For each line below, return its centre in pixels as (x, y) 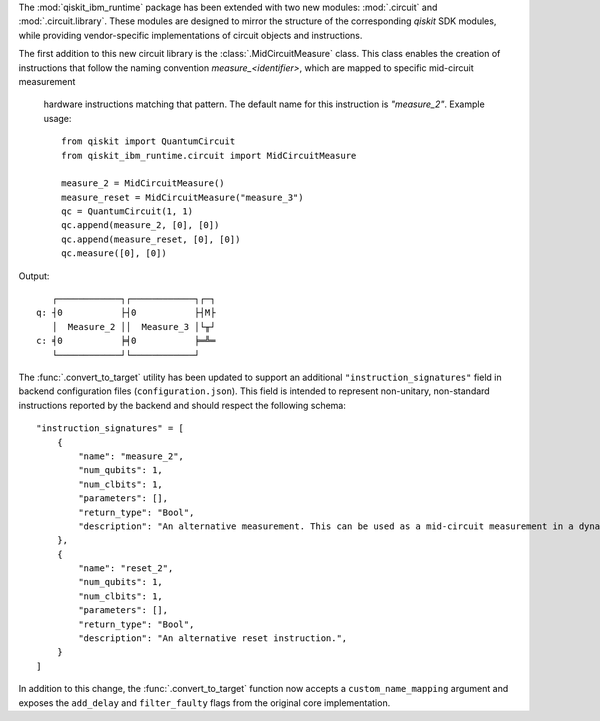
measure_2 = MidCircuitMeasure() (143, 183)
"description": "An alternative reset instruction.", (213, 638)
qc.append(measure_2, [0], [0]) (140, 225)
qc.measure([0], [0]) (114, 253)
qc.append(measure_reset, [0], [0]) (151, 239)
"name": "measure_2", (131, 456)
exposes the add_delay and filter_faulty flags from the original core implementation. (204, 702)
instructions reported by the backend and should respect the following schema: (182, 405)
